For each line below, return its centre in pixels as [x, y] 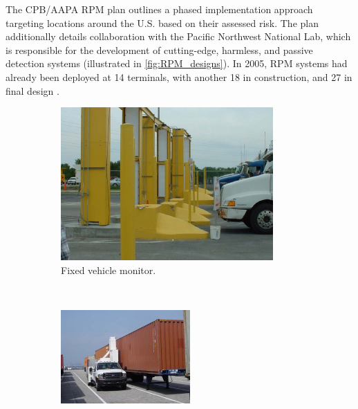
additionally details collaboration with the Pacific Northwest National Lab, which [178, 36]
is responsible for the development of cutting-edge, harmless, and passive [159, 49]
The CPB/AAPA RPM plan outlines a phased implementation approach [159, 9]
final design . [32, 90]
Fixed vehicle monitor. [109, 270]
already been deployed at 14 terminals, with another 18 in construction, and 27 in [179, 76]
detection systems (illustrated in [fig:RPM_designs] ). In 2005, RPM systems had [177, 63]
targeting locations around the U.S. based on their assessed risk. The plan [162, 22]
